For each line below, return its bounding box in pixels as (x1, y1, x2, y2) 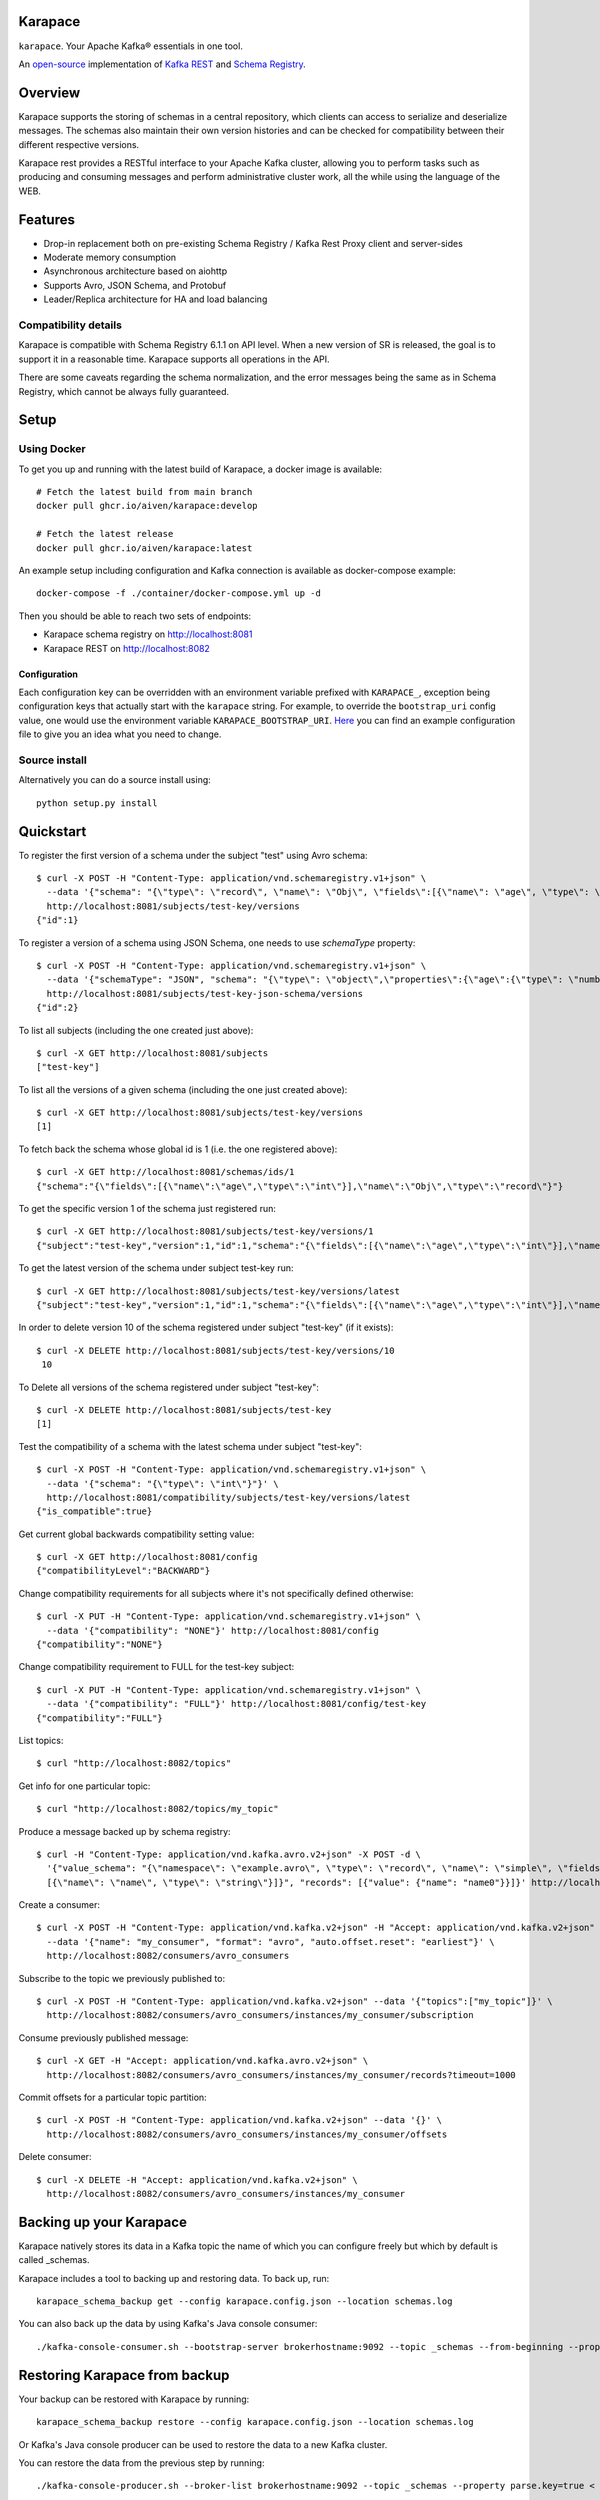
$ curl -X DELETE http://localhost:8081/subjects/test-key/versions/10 (36, 1345, 395, 1356)
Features (18, 211, 75, 228)
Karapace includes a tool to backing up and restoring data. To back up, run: (18, 2272, 330, 2284)
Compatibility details (18, 318, 122, 332)
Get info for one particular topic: (18, 1780, 151, 1792)
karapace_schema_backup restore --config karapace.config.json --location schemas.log (36, 2416, 474, 2428)
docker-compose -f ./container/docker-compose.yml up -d (36, 588, 322, 599)
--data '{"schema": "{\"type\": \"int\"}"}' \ (46, 1478, 279, 1489)
